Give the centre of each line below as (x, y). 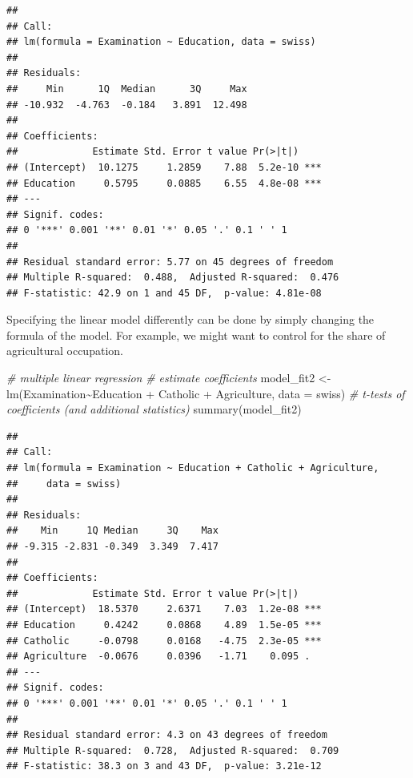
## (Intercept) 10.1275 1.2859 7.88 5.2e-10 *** (164, 167)
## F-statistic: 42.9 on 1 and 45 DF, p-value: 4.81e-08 (164, 293)
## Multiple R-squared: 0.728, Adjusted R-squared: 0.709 (173, 750)
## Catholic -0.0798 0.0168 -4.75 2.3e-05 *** (164, 641)
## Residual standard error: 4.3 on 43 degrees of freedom (167, 735)
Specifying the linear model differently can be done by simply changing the (190, 319)
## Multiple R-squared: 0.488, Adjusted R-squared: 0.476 (173, 278)
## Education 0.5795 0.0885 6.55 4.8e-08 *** (164, 183)
